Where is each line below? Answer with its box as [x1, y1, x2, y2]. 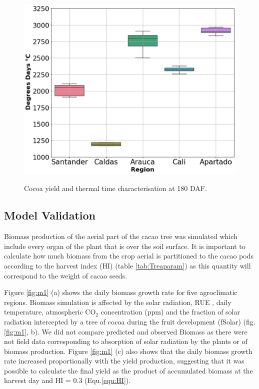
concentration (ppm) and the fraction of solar [100, 306, 240, 317]
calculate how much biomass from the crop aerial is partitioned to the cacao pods [4, 250, 253, 261]
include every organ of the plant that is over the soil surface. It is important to [4, 240, 245, 251]
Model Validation [4, 207, 96, 223]
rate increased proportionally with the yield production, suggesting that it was [4, 355, 244, 366]
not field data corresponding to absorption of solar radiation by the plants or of [4, 336, 247, 346]
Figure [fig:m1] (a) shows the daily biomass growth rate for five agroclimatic [4, 287, 237, 297]
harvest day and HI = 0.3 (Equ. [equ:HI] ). [4, 375, 131, 385]
